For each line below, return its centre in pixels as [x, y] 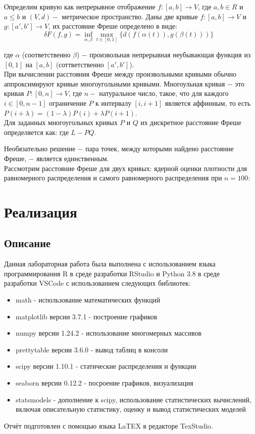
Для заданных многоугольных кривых [61, 122]
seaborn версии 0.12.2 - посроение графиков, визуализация [104, 383]
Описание [27, 243]
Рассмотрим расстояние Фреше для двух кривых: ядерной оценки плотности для [126, 168]
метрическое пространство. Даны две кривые [130, 16]
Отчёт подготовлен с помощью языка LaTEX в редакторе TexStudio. [109, 425]
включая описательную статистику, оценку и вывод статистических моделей [131, 409]
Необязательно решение [40, 149]
